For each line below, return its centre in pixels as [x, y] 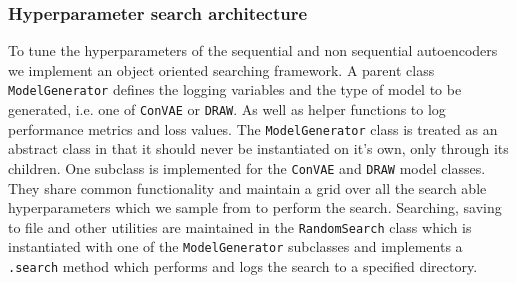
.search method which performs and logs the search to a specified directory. [243, 266]
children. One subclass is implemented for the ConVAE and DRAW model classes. [247, 167]
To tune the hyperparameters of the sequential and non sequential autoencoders [253, 50]
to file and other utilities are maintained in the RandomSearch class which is [240, 226]
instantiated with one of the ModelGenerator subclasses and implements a [235, 246]
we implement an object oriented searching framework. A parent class [221, 69]
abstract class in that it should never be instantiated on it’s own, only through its [258, 148]
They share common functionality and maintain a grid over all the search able [247, 187]
